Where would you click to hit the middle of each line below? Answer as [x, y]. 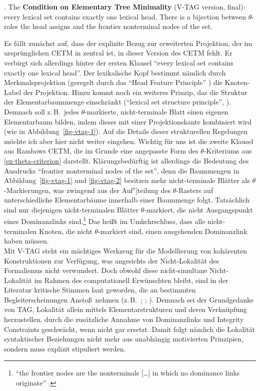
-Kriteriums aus [228, 151]
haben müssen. [26, 241]
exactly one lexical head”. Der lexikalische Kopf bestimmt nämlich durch [115, 72]
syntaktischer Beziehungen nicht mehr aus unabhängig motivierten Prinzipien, [124, 339]
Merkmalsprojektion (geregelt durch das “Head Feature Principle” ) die [113, 82]
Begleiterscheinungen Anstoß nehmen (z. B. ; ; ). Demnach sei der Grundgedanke [129, 299]
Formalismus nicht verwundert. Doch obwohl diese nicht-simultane [106, 270]
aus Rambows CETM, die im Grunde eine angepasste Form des [101, 151]
